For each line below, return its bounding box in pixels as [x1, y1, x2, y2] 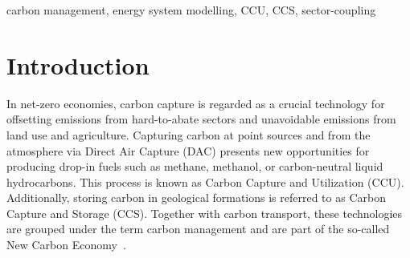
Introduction [6, 48, 150, 81]
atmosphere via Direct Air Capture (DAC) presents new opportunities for [6, 142, 370, 159]
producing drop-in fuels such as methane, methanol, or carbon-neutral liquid [6, 158, 383, 175]
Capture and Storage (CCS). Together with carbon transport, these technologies [6, 204, 403, 221]
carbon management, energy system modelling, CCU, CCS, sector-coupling [6, 2, 376, 18]
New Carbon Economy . [6, 236, 126, 253]
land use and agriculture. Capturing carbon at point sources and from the [6, 126, 371, 143]
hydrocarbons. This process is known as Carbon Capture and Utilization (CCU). [6, 173, 404, 190]
